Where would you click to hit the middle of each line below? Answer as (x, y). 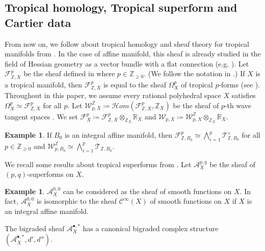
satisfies (244, 95)
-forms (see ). (240, 84)
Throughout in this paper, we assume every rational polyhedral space (113, 95)
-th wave (238, 105)
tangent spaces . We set (41, 116)
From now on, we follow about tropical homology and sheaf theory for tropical (127, 43)
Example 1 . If (28, 135)
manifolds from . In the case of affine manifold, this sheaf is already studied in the (133, 54)
